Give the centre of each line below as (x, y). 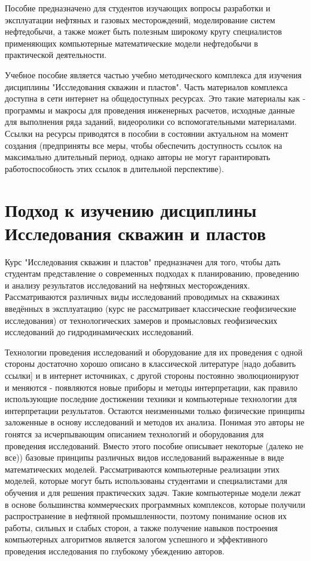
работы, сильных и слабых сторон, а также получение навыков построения (142, 527)
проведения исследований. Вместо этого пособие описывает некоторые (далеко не (154, 445)
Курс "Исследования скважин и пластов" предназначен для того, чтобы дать (143, 261)
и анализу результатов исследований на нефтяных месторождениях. (128, 285)
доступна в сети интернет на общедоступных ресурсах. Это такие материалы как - (155, 98)
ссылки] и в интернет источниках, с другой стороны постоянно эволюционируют (152, 375)
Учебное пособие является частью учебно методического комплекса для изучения (153, 74)
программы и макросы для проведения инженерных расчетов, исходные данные (150, 110)
